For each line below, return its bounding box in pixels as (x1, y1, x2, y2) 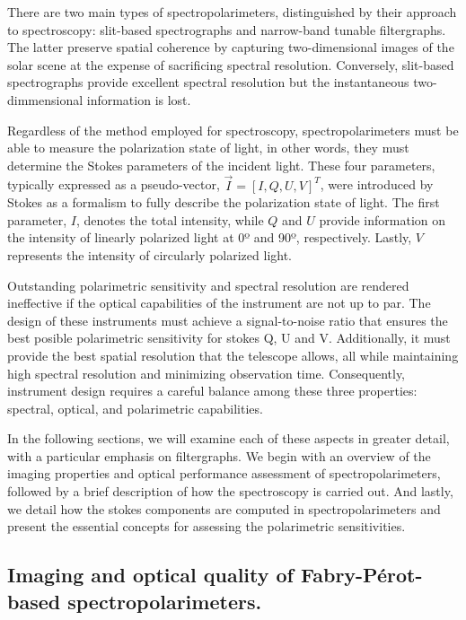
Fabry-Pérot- (301, 561, 423, 589)
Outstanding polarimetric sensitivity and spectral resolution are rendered (7, 275, 409, 294)
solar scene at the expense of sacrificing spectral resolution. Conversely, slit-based (7, 55, 454, 74)
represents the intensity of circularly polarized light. (7, 245, 293, 264)
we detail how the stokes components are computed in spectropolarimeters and (7, 499, 441, 518)
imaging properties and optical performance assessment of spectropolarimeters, (7, 464, 441, 483)
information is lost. (86, 90, 191, 109)
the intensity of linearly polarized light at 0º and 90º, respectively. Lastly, (7, 228, 412, 247)
